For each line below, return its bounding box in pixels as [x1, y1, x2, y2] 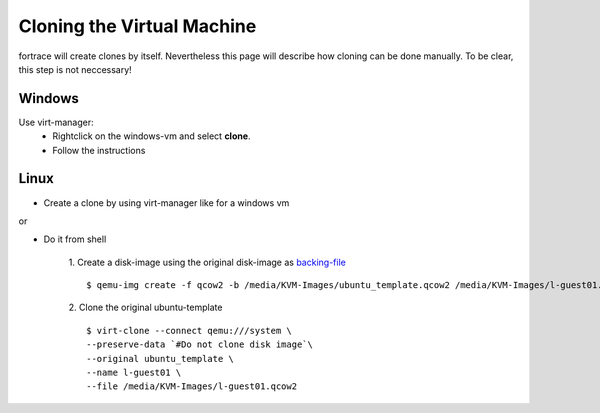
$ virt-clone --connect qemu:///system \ [86, 325, 292, 336]
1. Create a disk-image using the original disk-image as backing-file [68, 256, 347, 268]
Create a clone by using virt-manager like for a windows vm [43, 196, 290, 209]
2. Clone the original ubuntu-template [68, 301, 223, 314]
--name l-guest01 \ [86, 367, 182, 379]
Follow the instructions [52, 144, 146, 156]
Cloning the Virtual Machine [18, 15, 257, 37]
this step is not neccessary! [18, 63, 132, 75]
